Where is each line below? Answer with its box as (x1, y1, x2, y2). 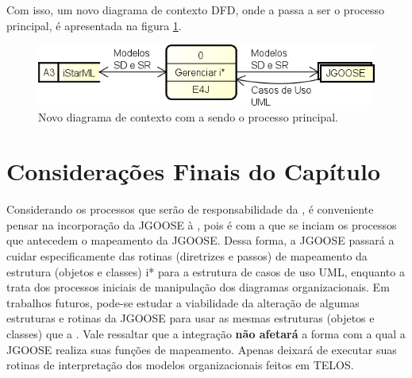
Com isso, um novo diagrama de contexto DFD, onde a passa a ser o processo (6, 2, 384, 17)
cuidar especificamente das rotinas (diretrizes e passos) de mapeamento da (6, 248, 368, 264)
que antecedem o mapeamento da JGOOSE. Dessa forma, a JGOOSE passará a (6, 232, 395, 249)
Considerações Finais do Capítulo (6, 155, 380, 187)
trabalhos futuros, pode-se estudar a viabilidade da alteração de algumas (6, 294, 360, 310)
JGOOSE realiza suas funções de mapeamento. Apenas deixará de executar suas (6, 341, 397, 357)
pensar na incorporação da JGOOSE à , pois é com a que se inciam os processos (6, 216, 397, 233)
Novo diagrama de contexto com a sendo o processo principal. (38, 108, 338, 125)
